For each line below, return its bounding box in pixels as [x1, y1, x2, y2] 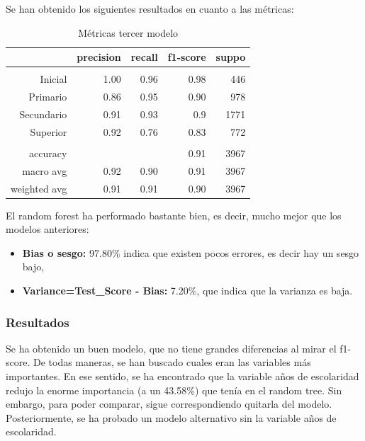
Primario [28, 89, 67, 104]
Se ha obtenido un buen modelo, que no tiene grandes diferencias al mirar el [6, 340, 337, 355]
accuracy [29, 145, 67, 160]
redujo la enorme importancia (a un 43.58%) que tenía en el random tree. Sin [6, 382, 342, 397]
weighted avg [11, 181, 67, 195]
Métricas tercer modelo [78, 25, 179, 40]
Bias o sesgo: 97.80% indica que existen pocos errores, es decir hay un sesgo [22, 245, 359, 260]
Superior [30, 124, 67, 139]
